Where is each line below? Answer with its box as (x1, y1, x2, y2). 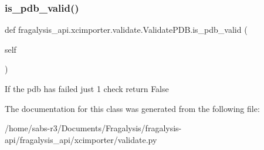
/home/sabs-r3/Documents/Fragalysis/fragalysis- (5, 122, 182, 134)
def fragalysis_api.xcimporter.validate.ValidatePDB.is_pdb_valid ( (5, 23, 248, 36)
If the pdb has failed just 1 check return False (5, 83, 169, 94)
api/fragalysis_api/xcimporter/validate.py (5, 133, 157, 145)
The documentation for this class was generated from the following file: (5, 102, 260, 114)
